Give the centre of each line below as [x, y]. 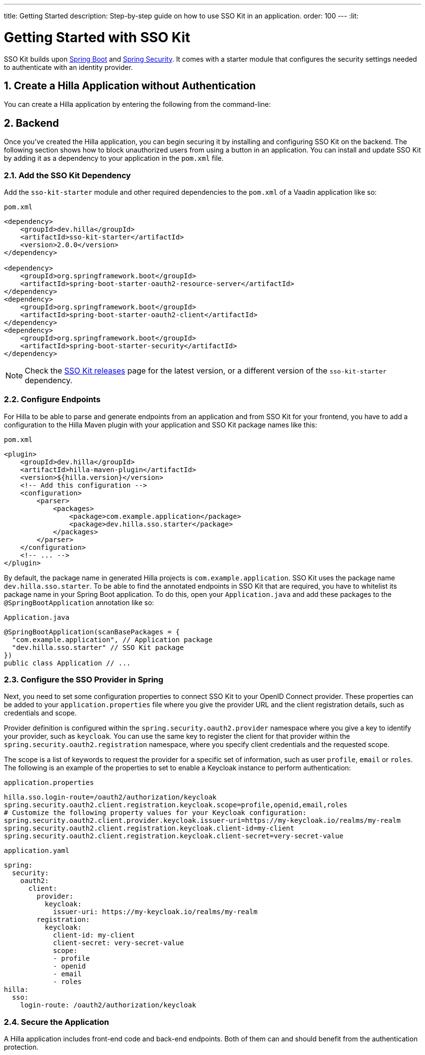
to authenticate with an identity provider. [68, 67]
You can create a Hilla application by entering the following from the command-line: [138, 104]
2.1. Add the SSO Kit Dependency [67, 175]
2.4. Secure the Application [57, 1022]
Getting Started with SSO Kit [97, 37]
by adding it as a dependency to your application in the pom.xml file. [114, 158]
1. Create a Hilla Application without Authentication [130, 85]
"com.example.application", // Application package [112, 639]
